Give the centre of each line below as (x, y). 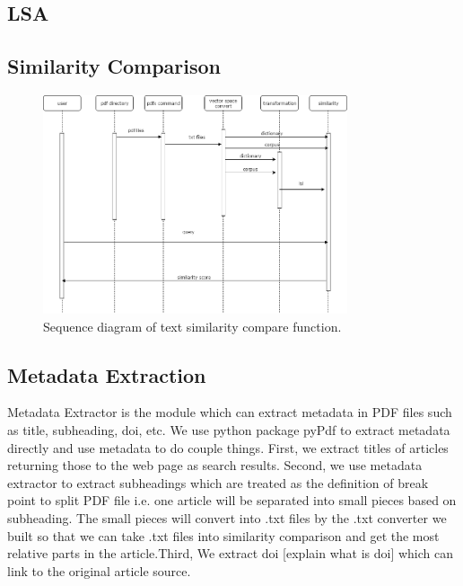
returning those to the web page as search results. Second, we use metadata (215, 465)
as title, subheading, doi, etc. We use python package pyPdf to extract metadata (229, 429)
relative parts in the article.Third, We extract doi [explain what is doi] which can (230, 553)
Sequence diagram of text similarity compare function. (192, 326)
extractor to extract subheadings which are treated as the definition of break (218, 482)
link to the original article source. (99, 570)
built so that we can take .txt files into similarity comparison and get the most (223, 535)
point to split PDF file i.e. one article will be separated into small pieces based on (232, 500)
